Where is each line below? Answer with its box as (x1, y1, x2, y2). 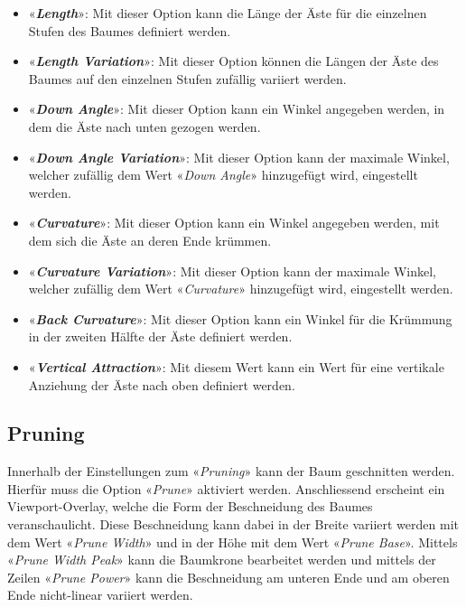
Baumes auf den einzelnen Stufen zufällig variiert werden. (28, 69, 347, 88)
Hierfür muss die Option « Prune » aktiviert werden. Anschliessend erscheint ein (7, 479, 445, 498)
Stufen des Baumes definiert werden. (28, 21, 231, 40)
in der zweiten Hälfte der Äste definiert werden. (28, 327, 293, 346)
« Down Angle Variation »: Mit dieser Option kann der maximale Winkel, (28, 147, 450, 166)
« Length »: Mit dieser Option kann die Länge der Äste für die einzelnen (28, 4, 427, 22)
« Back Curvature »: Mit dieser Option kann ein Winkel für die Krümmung (28, 309, 452, 328)
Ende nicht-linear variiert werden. (7, 585, 193, 604)
